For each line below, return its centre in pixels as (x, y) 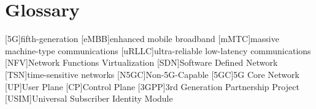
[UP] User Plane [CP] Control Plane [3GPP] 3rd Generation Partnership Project (152, 86)
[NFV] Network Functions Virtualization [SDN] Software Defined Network (141, 62)
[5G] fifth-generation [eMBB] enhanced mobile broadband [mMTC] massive (142, 39)
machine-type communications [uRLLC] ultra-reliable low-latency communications (158, 50)
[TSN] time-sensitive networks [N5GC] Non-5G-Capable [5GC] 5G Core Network (152, 74)
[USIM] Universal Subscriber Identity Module (89, 98)
